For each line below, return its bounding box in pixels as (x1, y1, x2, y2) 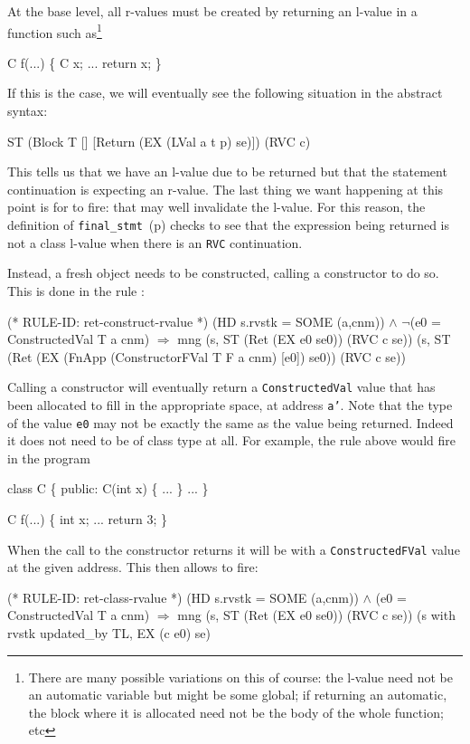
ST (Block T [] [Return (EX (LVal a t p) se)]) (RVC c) (7, 131, 311, 150)
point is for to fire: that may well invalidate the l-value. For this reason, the (7, 197, 426, 216)
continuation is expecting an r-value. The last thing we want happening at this (7, 179, 444, 198)
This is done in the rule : (7, 281, 145, 300)
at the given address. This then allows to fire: (7, 558, 258, 577)
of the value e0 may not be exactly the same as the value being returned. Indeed (7, 413, 454, 432)
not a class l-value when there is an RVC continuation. (7, 233, 303, 252)
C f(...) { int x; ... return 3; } (7, 510, 168, 529)
